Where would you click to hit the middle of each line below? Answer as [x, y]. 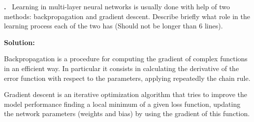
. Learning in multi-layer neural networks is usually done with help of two [117, 6]
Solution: [19, 42]
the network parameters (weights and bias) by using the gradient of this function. [127, 113]
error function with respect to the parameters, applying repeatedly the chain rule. [127, 78]
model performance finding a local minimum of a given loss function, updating [122, 104]
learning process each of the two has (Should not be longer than [100, 26]
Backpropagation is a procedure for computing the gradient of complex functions [126, 59]
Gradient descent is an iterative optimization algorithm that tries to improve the [126, 94]
